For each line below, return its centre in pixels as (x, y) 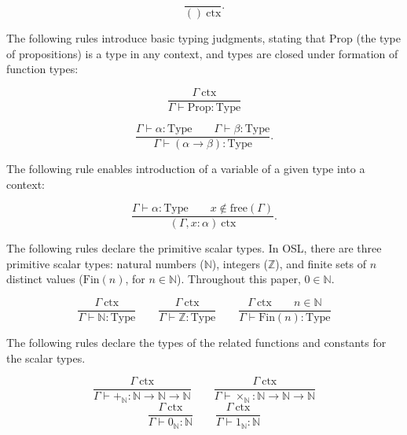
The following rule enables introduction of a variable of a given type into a (186, 168)
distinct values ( (45, 279)
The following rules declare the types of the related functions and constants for (196, 343)
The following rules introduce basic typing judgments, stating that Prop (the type (203, 38)
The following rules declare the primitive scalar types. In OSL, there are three (194, 248)
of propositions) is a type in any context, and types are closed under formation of (202, 53)
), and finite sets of (321, 263)
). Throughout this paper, (239, 279)
